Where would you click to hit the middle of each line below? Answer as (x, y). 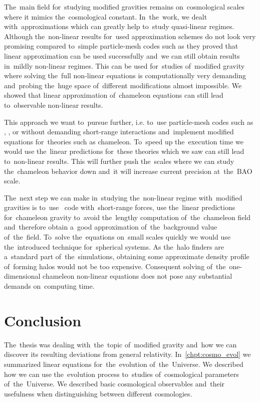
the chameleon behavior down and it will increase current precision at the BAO (128, 171)
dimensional (22, 276)
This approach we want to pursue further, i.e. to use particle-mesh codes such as (129, 122)
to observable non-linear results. (54, 105)
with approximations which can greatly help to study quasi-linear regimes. (119, 26)
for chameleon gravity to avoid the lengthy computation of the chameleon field (127, 217)
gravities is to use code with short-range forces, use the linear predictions (120, 207)
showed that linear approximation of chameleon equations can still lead (114, 95)
